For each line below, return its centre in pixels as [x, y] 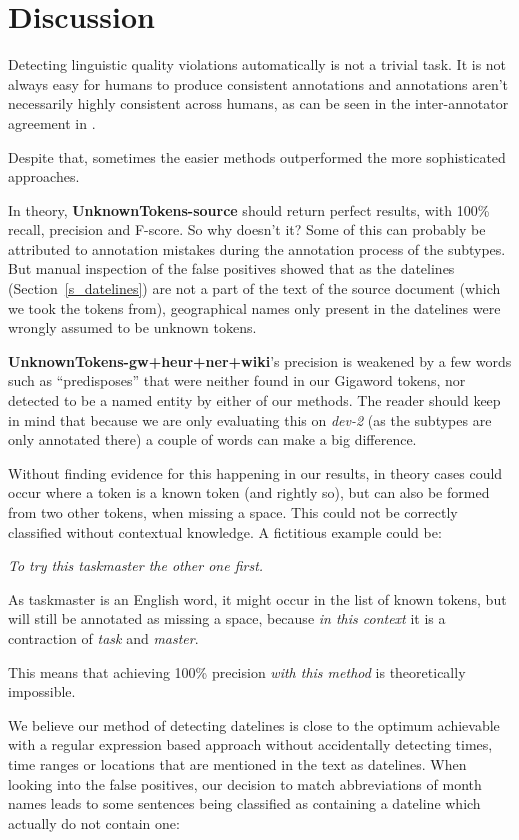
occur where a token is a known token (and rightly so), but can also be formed [249, 492]
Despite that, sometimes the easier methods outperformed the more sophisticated [257, 156]
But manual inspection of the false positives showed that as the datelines [231, 268]
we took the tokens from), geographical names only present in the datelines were [254, 307]
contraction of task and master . [103, 637]
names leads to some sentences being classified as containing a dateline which [244, 803]
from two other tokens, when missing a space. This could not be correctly [233, 512]
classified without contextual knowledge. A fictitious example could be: [225, 531]
